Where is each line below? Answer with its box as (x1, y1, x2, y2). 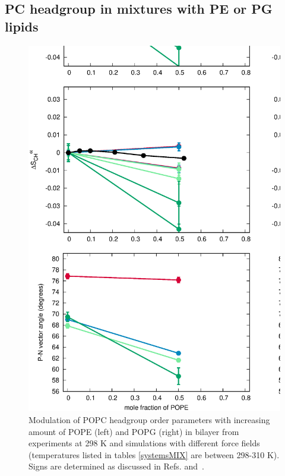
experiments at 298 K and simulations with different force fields (28, 437, 260, 449)
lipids (5, 17, 39, 35)
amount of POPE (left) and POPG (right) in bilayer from (28, 425, 239, 437)
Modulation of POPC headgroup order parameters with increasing (28, 414, 270, 426)
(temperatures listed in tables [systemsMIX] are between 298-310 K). (28, 448, 280, 461)
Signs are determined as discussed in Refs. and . (28, 460, 204, 472)
